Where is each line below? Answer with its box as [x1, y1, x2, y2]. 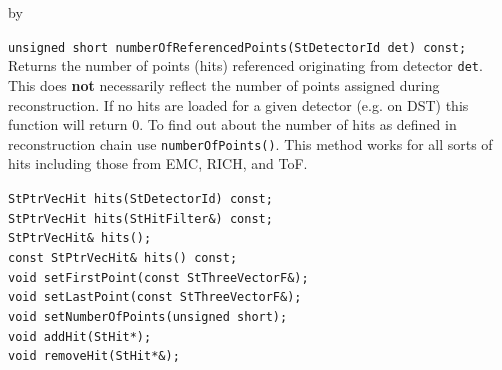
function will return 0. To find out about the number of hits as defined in [8, 114, 457, 135]
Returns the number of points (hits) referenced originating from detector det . [8, 55, 483, 76]
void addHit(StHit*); [8, 329, 152, 344]
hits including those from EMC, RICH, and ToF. [8, 153, 308, 174]
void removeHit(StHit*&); [8, 349, 180, 364]
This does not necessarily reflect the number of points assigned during [8, 74, 440, 95]
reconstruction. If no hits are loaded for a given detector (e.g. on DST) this [8, 94, 469, 115]
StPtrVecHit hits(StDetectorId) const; [8, 191, 273, 206]
